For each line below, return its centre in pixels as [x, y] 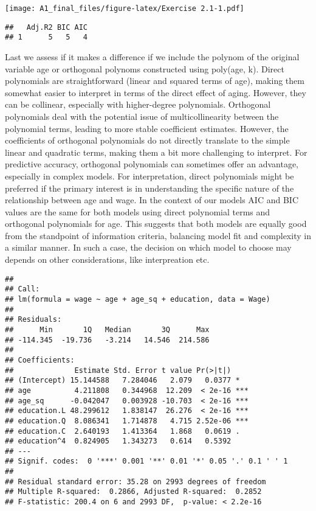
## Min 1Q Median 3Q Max [107, 329]
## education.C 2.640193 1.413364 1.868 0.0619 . [122, 431]
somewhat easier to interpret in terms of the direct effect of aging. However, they [156, 92]
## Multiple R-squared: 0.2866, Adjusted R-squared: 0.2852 [133, 492]
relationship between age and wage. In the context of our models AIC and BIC [152, 200]
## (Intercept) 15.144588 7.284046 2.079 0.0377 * [122, 381]
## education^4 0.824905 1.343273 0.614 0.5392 [118, 441]
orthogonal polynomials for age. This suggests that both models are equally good [156, 224]
